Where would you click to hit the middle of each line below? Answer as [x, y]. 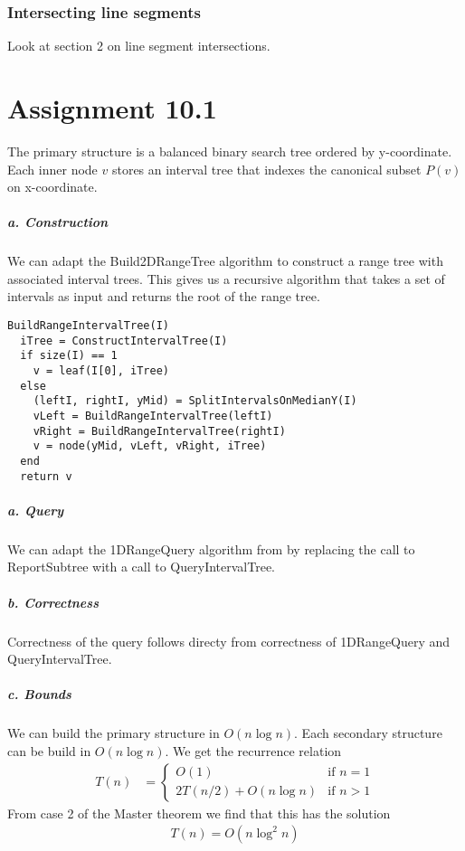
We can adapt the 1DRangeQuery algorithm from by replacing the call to [211, 548]
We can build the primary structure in [114, 733]
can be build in [49, 750]
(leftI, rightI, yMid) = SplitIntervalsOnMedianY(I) [195, 401]
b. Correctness [53, 602]
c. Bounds [39, 694]
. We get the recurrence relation [253, 750]
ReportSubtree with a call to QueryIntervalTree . [141, 567]
